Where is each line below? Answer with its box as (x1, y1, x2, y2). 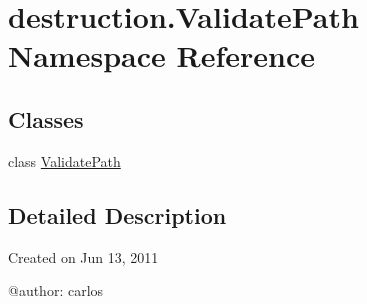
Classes (8, 103, 84, 134)
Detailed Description (8, 199, 227, 230)
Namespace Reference (8, 35, 315, 76)
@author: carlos (8, 280, 104, 301)
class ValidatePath (8, 150, 121, 171)
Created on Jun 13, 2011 (8, 246, 159, 267)
